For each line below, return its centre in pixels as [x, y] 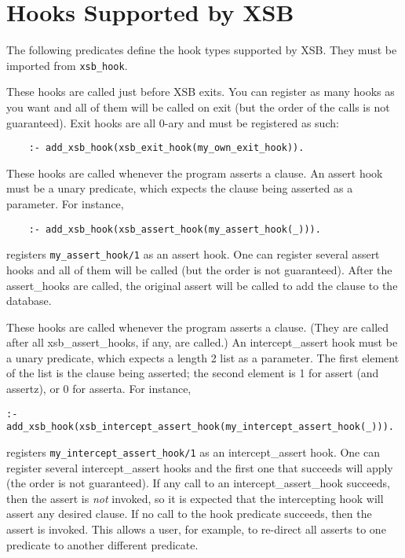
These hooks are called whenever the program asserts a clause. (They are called [198, 327]
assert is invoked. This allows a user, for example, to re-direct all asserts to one [196, 529]
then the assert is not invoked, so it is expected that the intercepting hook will [195, 498]
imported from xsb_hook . [67, 65]
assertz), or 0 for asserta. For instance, [99, 389]
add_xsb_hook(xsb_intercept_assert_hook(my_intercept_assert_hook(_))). [200, 427]
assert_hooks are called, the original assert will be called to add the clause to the [202, 285]
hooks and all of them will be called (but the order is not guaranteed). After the [199, 269]
